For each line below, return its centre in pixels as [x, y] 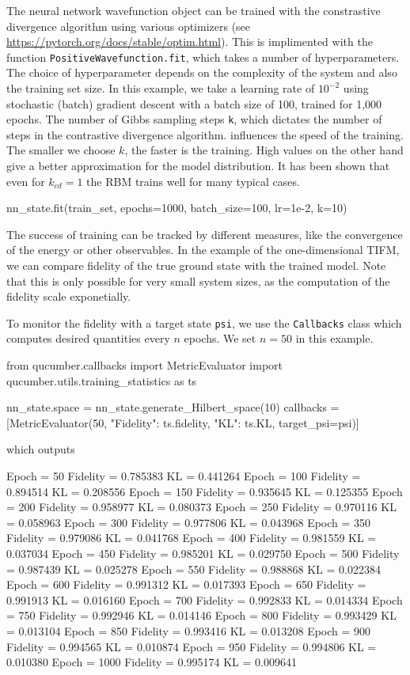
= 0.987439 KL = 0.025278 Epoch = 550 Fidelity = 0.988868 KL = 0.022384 [194, 569]
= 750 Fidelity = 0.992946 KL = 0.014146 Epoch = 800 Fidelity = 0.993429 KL [201, 615]
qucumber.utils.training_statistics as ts [102, 380]
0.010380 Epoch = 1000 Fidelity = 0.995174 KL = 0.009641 [152, 662]
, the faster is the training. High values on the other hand [264, 150]
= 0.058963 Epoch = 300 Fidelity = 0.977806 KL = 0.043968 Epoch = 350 [189, 522]
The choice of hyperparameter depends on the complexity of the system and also [202, 72]
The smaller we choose [61, 150]
